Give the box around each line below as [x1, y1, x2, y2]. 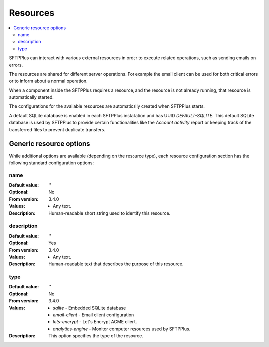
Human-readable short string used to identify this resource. [48, 210, 171, 216]
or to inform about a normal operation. [9, 78, 88, 84]
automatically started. [9, 94, 54, 100]
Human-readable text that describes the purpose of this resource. [48, 261, 184, 267]
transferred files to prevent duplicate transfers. [9, 126, 106, 132]
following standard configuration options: [9, 160, 94, 166]
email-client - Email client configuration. [53, 312, 135, 318]
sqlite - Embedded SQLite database [53, 305, 126, 311]
